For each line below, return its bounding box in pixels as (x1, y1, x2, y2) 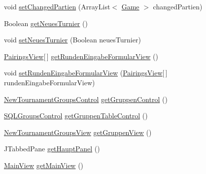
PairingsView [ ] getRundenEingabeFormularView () (4, 51, 158, 61)
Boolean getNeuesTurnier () (4, 18, 88, 28)
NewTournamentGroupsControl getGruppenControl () (4, 94, 168, 104)
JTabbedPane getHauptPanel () (4, 143, 100, 154)
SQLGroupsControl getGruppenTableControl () (4, 110, 148, 121)
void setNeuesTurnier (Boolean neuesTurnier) (4, 35, 141, 45)
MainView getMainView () (4, 160, 84, 170)
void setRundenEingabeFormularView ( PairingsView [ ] (4, 68, 168, 78)
